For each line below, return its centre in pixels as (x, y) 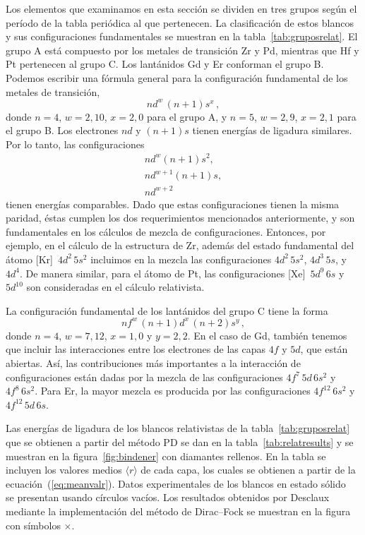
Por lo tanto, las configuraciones (75, 144)
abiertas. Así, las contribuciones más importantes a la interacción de (153, 363)
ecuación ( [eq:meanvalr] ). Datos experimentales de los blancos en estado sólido (176, 483)
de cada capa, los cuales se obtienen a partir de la (248, 470)
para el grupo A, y (187, 116)
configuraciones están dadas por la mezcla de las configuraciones (144, 377)
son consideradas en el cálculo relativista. (115, 287)
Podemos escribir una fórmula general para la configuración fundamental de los (177, 77)
